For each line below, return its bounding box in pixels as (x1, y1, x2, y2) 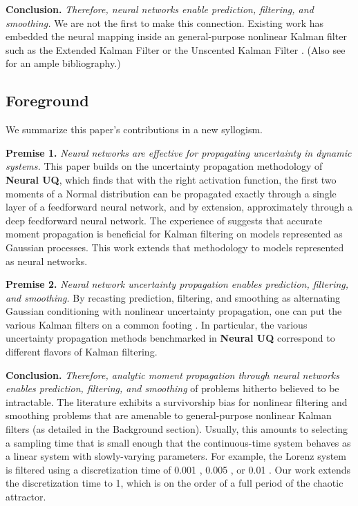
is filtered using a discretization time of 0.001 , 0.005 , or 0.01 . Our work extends (6, 462, 351, 476)
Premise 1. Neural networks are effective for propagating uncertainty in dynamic (6, 145, 352, 159)
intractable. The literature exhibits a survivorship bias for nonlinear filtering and (6, 394, 348, 409)
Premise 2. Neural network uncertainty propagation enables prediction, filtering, (6, 277, 349, 291)
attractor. (6, 489, 46, 504)
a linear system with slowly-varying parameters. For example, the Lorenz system (6, 449, 346, 463)
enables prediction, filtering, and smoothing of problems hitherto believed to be (6, 381, 339, 396)
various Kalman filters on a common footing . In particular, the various (6, 317, 308, 331)
